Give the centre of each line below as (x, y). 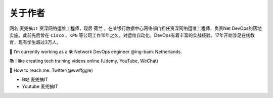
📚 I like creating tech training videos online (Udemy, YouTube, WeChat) (84, 61)
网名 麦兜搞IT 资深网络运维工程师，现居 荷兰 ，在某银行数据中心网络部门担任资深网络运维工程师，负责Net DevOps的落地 (136, 28)
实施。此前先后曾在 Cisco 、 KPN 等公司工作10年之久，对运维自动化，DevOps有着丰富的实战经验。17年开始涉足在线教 (132, 35)
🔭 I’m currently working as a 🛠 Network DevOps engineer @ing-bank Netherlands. (96, 52)
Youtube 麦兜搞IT (40, 86)
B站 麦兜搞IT (35, 79)
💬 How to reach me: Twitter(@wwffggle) (51, 70)
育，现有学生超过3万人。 (35, 42)
